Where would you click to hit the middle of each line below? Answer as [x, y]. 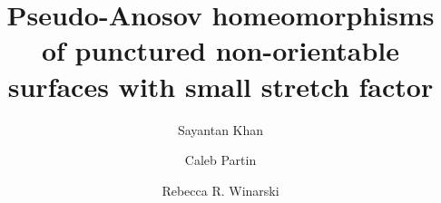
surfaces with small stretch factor [220, 86]
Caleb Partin [220, 160]
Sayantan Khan [220, 129]
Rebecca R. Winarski [220, 190]
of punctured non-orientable [220, 50]
